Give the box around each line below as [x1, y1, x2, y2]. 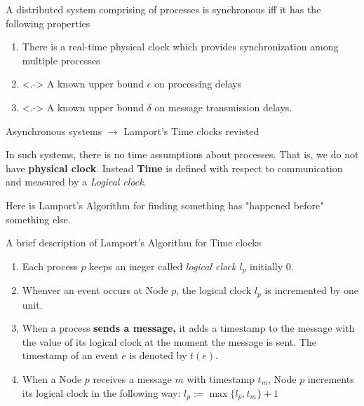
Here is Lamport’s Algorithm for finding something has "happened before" [6, 197, 324, 212]
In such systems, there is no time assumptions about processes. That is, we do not [6, 147, 359, 162]
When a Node [22, 372, 82, 386]
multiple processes [22, 52, 100, 67]
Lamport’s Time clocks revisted [123, 123, 259, 138]
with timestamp [187, 372, 255, 386]
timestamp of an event [22, 348, 119, 363]
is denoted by [129, 348, 187, 363]
